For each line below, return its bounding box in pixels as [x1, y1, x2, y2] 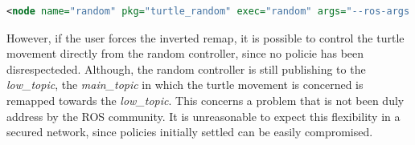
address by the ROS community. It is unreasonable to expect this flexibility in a [6, 107, 401, 124]
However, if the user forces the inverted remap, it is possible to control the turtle [6, 29, 405, 46]
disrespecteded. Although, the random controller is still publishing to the [6, 60, 366, 77]
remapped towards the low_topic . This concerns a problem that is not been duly [6, 91, 405, 108]
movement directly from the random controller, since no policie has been [6, 45, 364, 62]
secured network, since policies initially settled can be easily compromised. [6, 123, 373, 140]
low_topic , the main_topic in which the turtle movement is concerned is [6, 76, 364, 93]
